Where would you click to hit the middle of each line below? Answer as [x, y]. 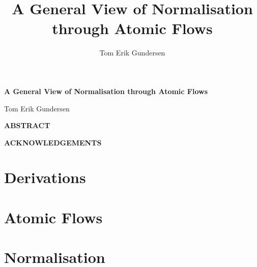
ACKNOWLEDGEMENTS [53, 142]
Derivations [45, 177]
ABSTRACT [27, 125]
